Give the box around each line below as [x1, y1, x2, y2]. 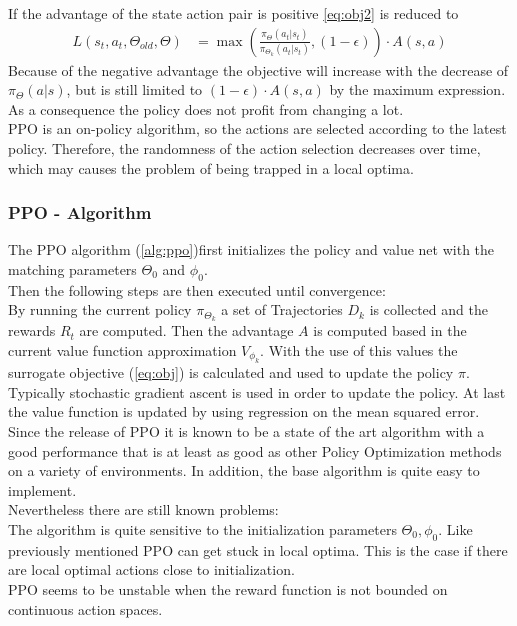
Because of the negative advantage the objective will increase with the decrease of [8, 59, 509, 80]
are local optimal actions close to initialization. [8, 559, 295, 580]
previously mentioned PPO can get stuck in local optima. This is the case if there [8, 539, 508, 560]
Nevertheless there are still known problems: [8, 499, 279, 520]
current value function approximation [8, 339, 237, 360]
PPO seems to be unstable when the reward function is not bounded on [8, 578, 448, 599]
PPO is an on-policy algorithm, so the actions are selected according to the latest [8, 118, 507, 139]
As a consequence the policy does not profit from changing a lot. [8, 98, 404, 119]
